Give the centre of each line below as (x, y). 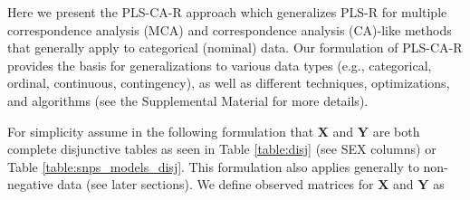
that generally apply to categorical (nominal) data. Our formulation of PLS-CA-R (235, 48)
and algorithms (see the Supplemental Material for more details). (188, 100)
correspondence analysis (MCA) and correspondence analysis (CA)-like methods (230, 29)
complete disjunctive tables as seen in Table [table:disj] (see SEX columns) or (222, 149)
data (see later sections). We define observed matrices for (216, 184)
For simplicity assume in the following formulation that (161, 131)
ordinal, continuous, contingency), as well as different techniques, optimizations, (229, 83)
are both (396, 131)
